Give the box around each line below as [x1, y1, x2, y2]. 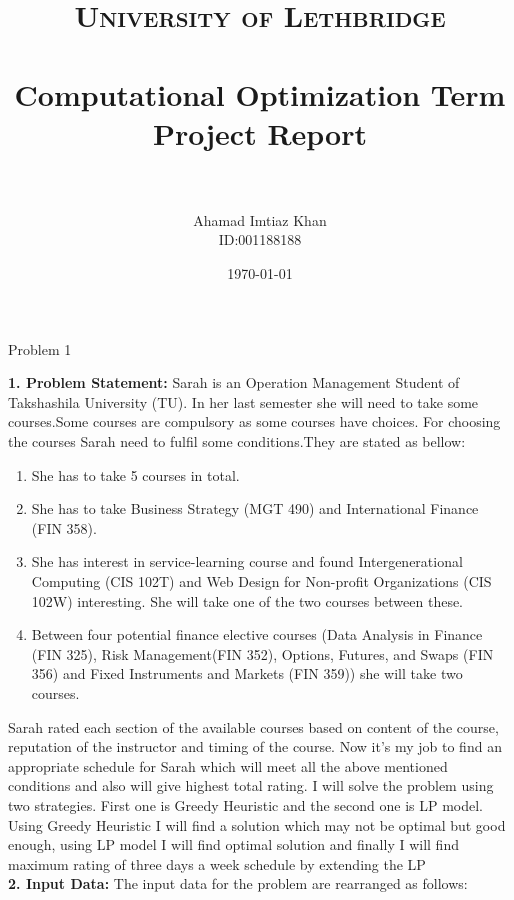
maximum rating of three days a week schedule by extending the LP [8, 853, 426, 874]
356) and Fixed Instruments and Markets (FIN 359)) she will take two [31, 663, 463, 684]
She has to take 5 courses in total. [31, 464, 240, 485]
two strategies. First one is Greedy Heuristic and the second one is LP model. [8, 794, 483, 815]
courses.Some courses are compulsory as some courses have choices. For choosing [8, 411, 501, 432]
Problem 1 [8, 338, 72, 359]
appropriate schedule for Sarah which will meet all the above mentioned [8, 755, 448, 776]
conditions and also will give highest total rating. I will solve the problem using [8, 775, 494, 796]
